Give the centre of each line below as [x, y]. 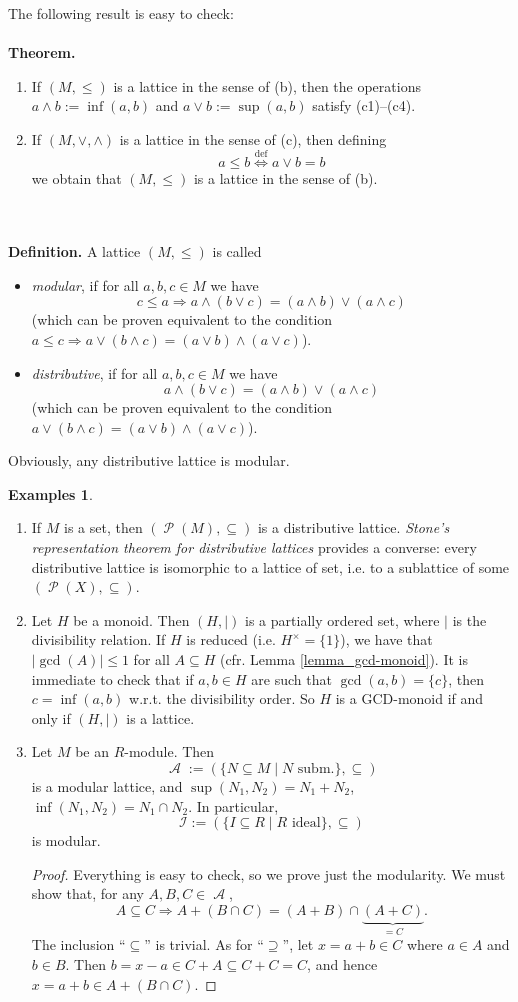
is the [469, 619]
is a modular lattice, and [107, 786]
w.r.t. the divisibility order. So [222, 698]
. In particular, [233, 805]
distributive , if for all [94, 372]
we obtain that [76, 178]
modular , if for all [85, 284]
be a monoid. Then [131, 619]
